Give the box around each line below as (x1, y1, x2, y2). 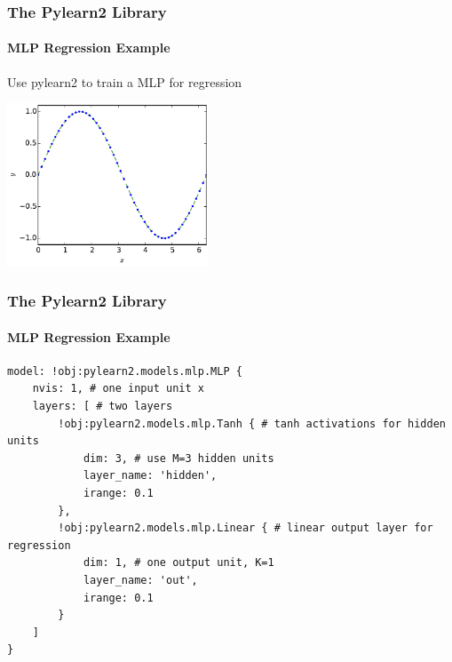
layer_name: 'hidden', (83, 469, 218, 483)
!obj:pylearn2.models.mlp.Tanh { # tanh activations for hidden (58, 417, 446, 430)
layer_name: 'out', (83, 574, 198, 587)
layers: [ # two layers (32, 400, 173, 413)
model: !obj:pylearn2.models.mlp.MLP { (7, 364, 242, 378)
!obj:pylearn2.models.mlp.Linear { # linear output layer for (58, 522, 433, 535)
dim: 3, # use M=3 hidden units (83, 451, 274, 465)
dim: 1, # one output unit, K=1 (83, 556, 274, 570)
